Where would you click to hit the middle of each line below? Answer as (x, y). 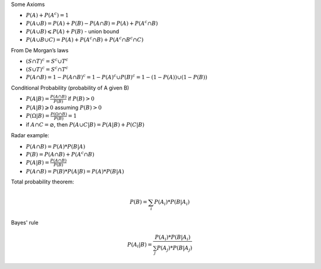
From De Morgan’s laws (40, 50)
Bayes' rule (25, 223)
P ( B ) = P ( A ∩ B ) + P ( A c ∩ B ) (60, 154)
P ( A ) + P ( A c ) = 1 (47, 15)
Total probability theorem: (43, 182)
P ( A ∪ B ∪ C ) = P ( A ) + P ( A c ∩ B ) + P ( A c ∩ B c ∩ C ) (85, 39)
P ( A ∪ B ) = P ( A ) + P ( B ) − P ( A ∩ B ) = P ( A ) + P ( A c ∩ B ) (92, 23)
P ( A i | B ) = (140, 245)
